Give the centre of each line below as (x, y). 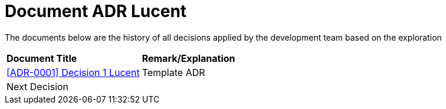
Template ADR (173, 72)
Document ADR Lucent (96, 11)
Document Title (42, 58)
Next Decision (38, 86)
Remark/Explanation (188, 58)
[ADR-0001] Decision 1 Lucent (73, 72)
